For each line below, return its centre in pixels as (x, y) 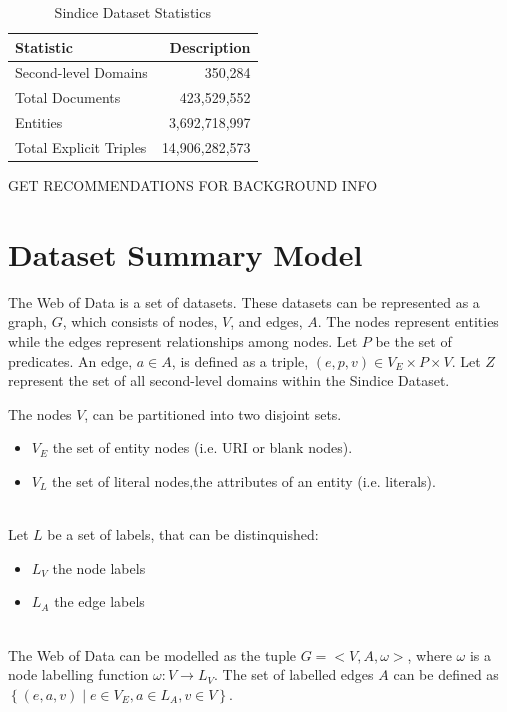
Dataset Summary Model (185, 253)
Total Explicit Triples (81, 146)
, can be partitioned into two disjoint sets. (213, 413)
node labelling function (78, 674)
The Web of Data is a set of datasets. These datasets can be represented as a (244, 301)
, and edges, (266, 321)
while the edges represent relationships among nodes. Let (183, 340)
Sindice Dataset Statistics (132, 12)
